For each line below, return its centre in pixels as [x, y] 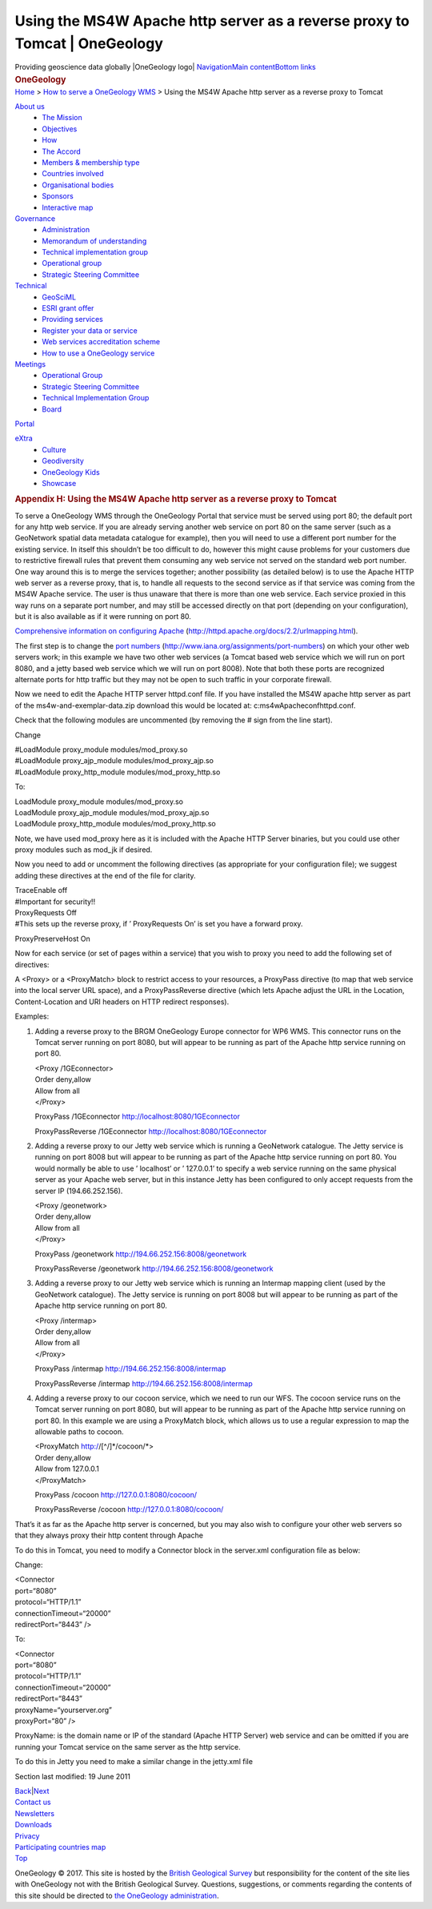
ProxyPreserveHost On [53, 938]
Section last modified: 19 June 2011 [73, 1776]
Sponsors [58, 196]
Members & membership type [91, 162]
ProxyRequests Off [46, 913]
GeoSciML [59, 297]
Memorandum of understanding [94, 241]
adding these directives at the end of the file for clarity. [105, 875]
